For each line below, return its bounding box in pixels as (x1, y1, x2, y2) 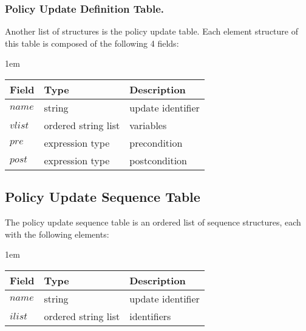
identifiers (129, 309, 171, 323)
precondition (129, 136, 183, 150)
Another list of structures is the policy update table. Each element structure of (5, 25, 298, 38)
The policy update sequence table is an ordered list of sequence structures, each (5, 216, 301, 229)
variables (129, 118, 167, 132)
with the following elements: (5, 227, 109, 240)
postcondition (129, 153, 188, 167)
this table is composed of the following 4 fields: (5, 36, 179, 49)
